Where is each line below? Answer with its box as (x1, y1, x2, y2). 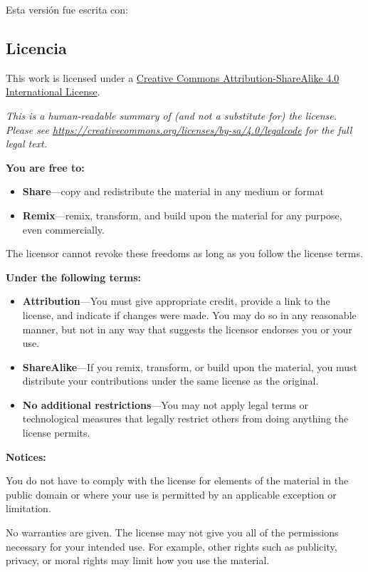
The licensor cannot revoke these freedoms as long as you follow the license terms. (6, 246, 363, 261)
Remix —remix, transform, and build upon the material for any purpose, (22, 207, 342, 222)
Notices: (6, 449, 46, 464)
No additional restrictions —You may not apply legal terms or (22, 397, 308, 412)
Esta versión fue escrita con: (6, 2, 128, 16)
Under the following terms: (6, 269, 142, 284)
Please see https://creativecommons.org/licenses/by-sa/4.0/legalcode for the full (6, 122, 352, 137)
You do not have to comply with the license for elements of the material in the (6, 473, 349, 488)
